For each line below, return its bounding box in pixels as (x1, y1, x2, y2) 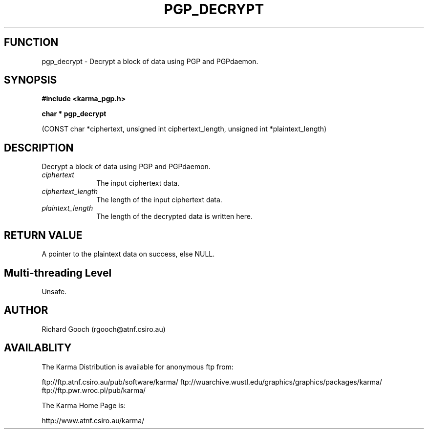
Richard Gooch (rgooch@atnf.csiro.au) (42, 325, 166, 333)
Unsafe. (42, 287, 67, 296)
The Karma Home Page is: (42, 401, 126, 410)
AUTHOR (4, 304, 48, 317)
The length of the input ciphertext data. (96, 195, 222, 204)
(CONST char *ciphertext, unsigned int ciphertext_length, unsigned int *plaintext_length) (42, 125, 327, 133)
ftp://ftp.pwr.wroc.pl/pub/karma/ (42, 386, 146, 394)
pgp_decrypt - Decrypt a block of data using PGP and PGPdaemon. (42, 57, 258, 65)
